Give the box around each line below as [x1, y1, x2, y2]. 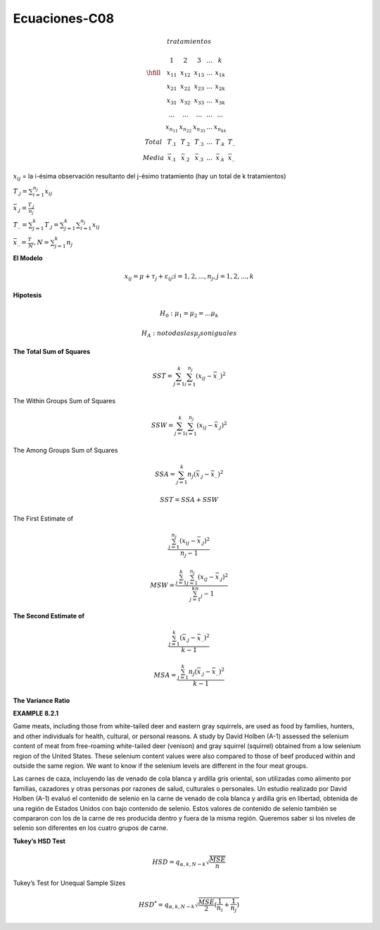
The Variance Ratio [13, 696, 70, 704]
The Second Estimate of [13, 612, 84, 620]
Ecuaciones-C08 [13, 11, 115, 26]
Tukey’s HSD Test [13, 836, 66, 845]
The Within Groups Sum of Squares [13, 397, 116, 405]
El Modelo [13, 254, 43, 262]
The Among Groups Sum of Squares [13, 446, 118, 455]
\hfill [146, 68, 161, 77]
